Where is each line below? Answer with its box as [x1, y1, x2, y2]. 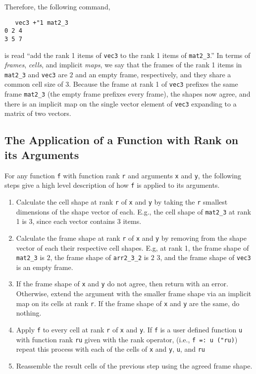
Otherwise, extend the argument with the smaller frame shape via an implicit [16, 288, 252, 298]
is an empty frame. [16, 262, 73, 272]
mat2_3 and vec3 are [4, 69, 67, 79]
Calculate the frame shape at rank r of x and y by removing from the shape [16, 232, 247, 243]
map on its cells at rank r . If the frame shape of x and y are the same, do [16, 298, 240, 308]
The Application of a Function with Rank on [4, 132, 239, 148]
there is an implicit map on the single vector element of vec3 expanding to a [4, 98, 237, 108]
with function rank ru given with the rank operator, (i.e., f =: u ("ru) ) [16, 334, 238, 344]
